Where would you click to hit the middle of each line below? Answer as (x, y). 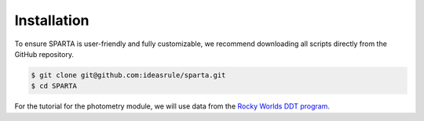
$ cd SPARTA (54, 86)
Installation (52, 20)
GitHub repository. (44, 54)
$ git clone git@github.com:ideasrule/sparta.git (128, 75)
